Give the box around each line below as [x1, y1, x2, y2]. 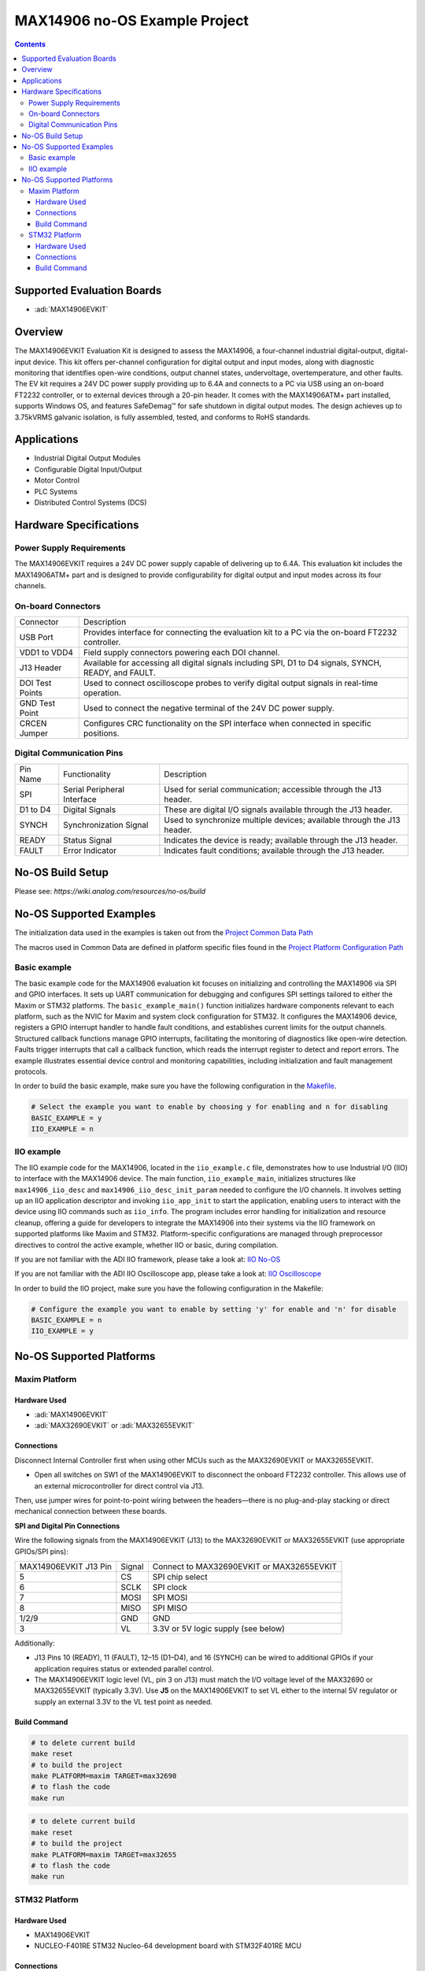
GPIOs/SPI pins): [14, 1546, 68, 1556]
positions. [83, 728, 120, 739]
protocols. [14, 1067, 48, 1076]
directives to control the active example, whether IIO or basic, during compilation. [14, 1240, 279, 1250]
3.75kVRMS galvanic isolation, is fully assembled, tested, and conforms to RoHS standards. [14, 412, 311, 422]
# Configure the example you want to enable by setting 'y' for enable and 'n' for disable [31, 1305, 397, 1313]
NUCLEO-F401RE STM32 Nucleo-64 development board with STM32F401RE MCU [34, 1941, 302, 1951]
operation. [83, 687, 122, 699]
